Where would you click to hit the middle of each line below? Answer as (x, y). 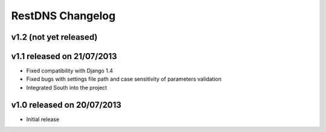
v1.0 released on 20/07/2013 (66, 105)
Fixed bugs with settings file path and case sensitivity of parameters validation (124, 79)
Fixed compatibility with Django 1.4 (70, 71)
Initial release (43, 119)
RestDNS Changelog (63, 16)
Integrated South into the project (67, 87)
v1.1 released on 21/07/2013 (64, 56)
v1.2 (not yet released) (54, 37)
